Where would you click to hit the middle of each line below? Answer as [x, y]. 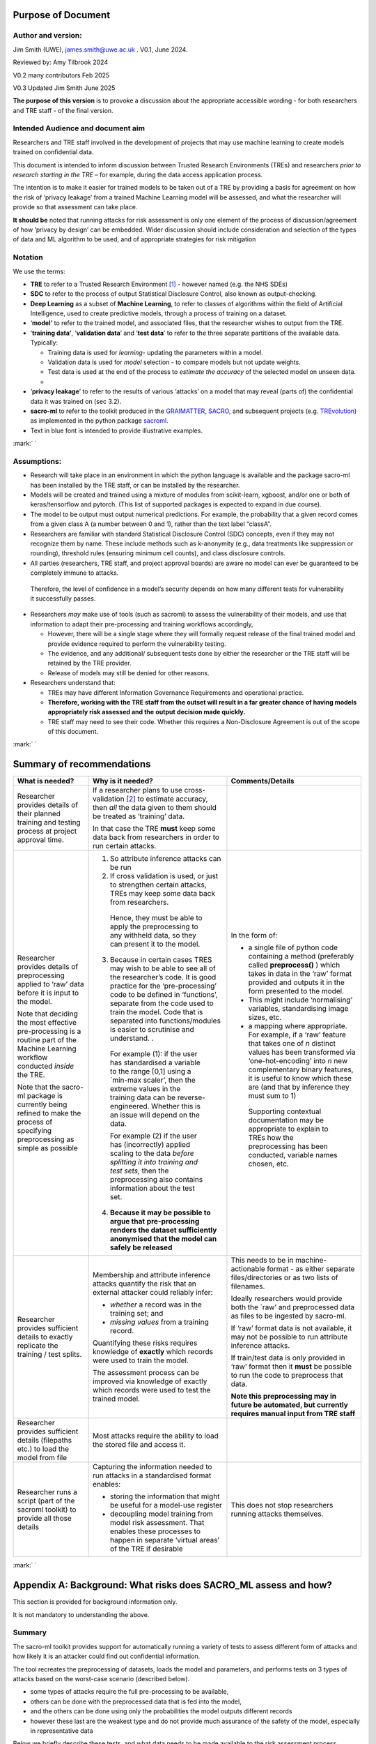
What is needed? [46, 781]
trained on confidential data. [53, 152]
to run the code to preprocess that [287, 1376]
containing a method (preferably [301, 956]
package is [45, 1096]
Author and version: [48, 36]
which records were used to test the [152, 1390]
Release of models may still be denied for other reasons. [128, 672]
